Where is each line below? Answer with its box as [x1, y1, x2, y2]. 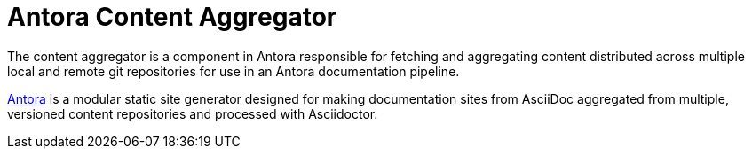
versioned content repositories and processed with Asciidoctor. [7, 105, 378, 121]
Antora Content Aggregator [7, 2, 337, 32]
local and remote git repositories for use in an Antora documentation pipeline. [7, 63, 460, 79]
